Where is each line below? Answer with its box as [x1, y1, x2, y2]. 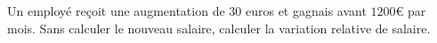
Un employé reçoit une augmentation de [7, 2, 225, 19]
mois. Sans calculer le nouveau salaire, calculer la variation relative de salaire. [7, 18, 431, 37]
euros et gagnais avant [245, 2, 367, 19]
